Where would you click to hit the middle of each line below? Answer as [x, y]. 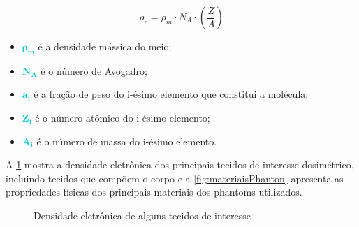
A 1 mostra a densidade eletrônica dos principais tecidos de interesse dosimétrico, [180, 164]
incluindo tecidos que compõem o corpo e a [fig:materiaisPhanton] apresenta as [175, 178]
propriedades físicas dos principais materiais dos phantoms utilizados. [154, 192]
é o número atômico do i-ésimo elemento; [123, 117]
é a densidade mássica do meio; [105, 46]
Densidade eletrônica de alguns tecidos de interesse [142, 215]
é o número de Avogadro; [94, 70]
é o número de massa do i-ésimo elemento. [127, 141]
